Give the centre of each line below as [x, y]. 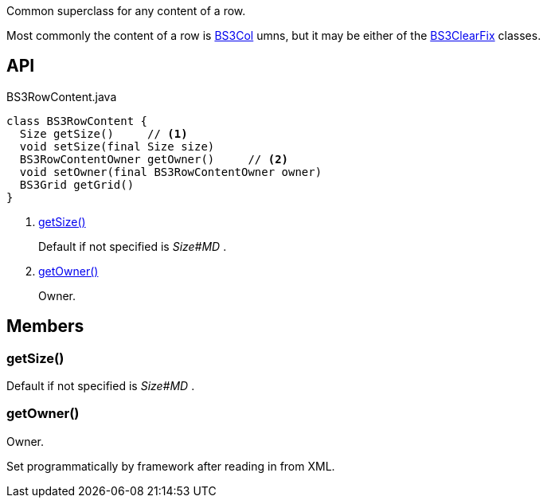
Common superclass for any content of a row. [126, 11]
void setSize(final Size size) [117, 146]
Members [45, 326]
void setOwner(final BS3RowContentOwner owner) [171, 172]
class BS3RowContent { [77, 121]
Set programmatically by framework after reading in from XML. [171, 466]
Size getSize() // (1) [104, 133]
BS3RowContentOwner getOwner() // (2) [154, 159]
